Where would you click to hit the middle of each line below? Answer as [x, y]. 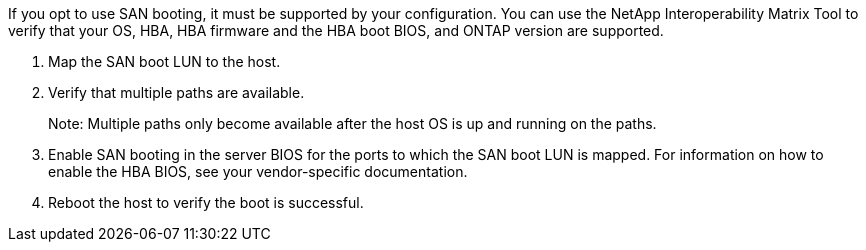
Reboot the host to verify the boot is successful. [206, 202]
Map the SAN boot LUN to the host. [164, 61]
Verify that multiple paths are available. [176, 92]
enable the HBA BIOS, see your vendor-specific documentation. [258, 171]
